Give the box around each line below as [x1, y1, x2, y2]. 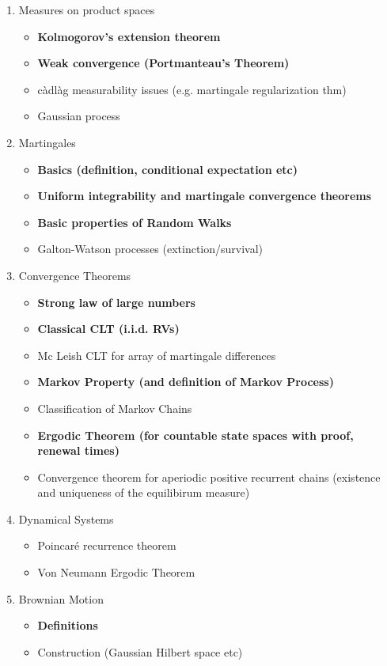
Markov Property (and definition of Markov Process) [37, 373, 334, 390]
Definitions [37, 617, 98, 634]
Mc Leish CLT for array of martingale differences [37, 346, 276, 363]
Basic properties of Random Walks [37, 214, 232, 230]
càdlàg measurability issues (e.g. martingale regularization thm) [37, 81, 347, 97]
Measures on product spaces [18, 2, 155, 17]
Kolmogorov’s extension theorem [37, 28, 221, 44]
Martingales [18, 134, 76, 150]
